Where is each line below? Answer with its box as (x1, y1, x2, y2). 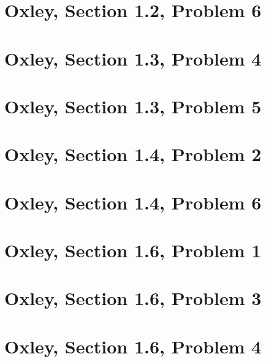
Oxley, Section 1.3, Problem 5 (4, 93, 262, 118)
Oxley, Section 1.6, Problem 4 (4, 333, 262, 358)
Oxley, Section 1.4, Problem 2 (4, 141, 262, 167)
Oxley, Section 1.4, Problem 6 (4, 189, 262, 214)
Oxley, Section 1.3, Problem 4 (4, 45, 262, 70)
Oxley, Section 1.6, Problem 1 (4, 238, 262, 263)
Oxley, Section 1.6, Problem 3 (4, 285, 262, 311)
